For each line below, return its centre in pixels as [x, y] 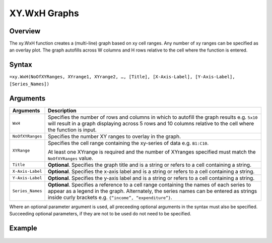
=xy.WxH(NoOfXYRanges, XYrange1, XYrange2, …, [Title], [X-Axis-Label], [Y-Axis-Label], [122, 77]
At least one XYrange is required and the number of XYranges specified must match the [152, 152]
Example [23, 228]
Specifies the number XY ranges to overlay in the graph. [115, 136]
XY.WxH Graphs [44, 13]
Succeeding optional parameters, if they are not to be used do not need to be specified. [100, 214]
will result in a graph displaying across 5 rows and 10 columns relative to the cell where [151, 123]
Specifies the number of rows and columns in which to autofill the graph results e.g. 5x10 [153, 117]
